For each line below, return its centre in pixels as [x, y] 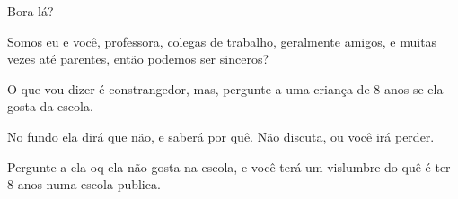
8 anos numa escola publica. [84, 184]
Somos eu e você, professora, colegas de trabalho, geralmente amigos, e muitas [222, 41]
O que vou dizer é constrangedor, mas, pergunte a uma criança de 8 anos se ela [225, 88]
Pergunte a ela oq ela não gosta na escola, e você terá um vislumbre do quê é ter [229, 166]
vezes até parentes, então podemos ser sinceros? [138, 59]
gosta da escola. [50, 106]
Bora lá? [31, 11]
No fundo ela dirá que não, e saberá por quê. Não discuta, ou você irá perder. [221, 136]
